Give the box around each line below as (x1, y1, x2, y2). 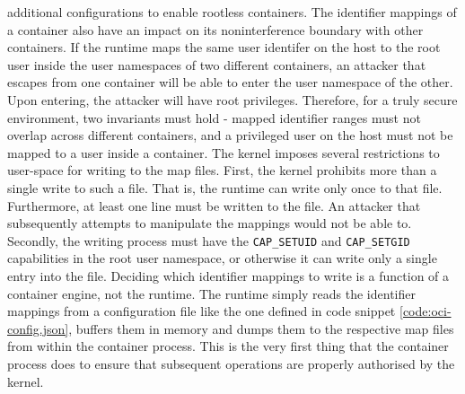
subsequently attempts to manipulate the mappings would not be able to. (7, 214, 412, 232)
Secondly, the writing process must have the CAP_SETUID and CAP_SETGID (7, 231, 410, 250)
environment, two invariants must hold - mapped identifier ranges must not (7, 108, 421, 127)
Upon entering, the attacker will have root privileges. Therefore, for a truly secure (7, 90, 458, 109)
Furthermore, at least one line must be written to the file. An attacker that (7, 196, 421, 215)
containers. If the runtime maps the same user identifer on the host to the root (7, 38, 441, 57)
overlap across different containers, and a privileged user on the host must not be (7, 126, 453, 144)
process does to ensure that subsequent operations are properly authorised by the (7, 354, 455, 372)
